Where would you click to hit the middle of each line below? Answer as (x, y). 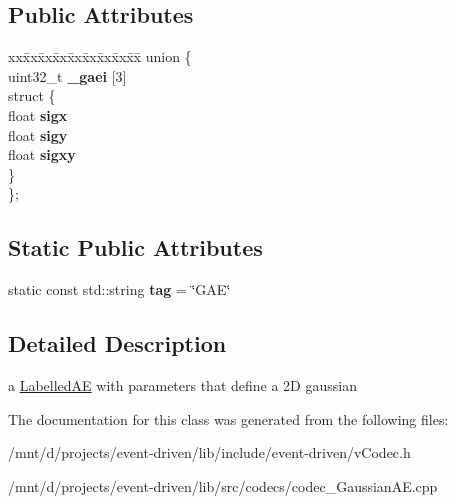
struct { (32, 95)
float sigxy (42, 154)
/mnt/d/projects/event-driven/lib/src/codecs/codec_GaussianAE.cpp (223, 485)
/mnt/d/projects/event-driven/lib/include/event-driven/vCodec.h (209, 452)
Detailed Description (117, 343)
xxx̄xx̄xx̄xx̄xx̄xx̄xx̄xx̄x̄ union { (100, 56)
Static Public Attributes (135, 247)
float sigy (38, 134)
